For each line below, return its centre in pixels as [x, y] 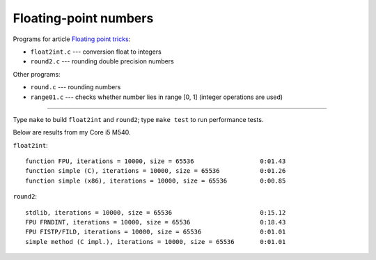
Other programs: [37, 74]
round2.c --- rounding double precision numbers [102, 61]
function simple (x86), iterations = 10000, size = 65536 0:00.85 [156, 181]
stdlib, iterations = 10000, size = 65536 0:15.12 [156, 212]
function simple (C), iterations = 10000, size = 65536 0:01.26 [156, 171]
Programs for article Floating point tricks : [72, 39]
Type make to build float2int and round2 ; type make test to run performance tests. [138, 119]
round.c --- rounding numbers [76, 87]
